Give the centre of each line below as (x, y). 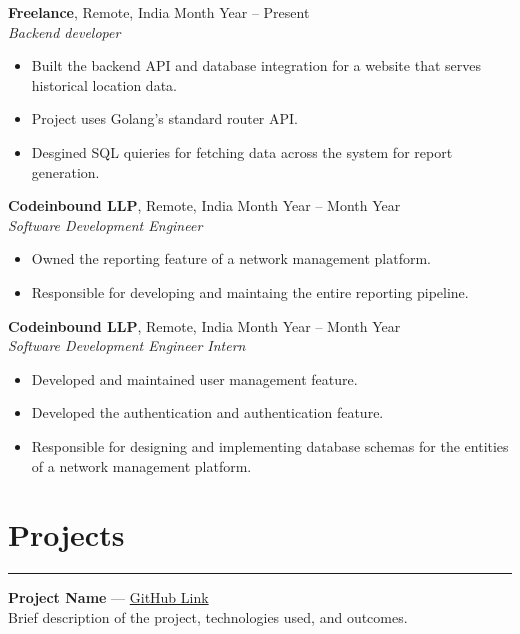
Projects (66, 534)
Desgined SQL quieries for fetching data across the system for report (242, 151)
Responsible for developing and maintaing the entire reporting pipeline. (250, 291)
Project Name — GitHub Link (108, 597)
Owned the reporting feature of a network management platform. (231, 258)
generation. (65, 171)
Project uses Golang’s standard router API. (164, 118)
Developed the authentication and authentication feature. (207, 412)
